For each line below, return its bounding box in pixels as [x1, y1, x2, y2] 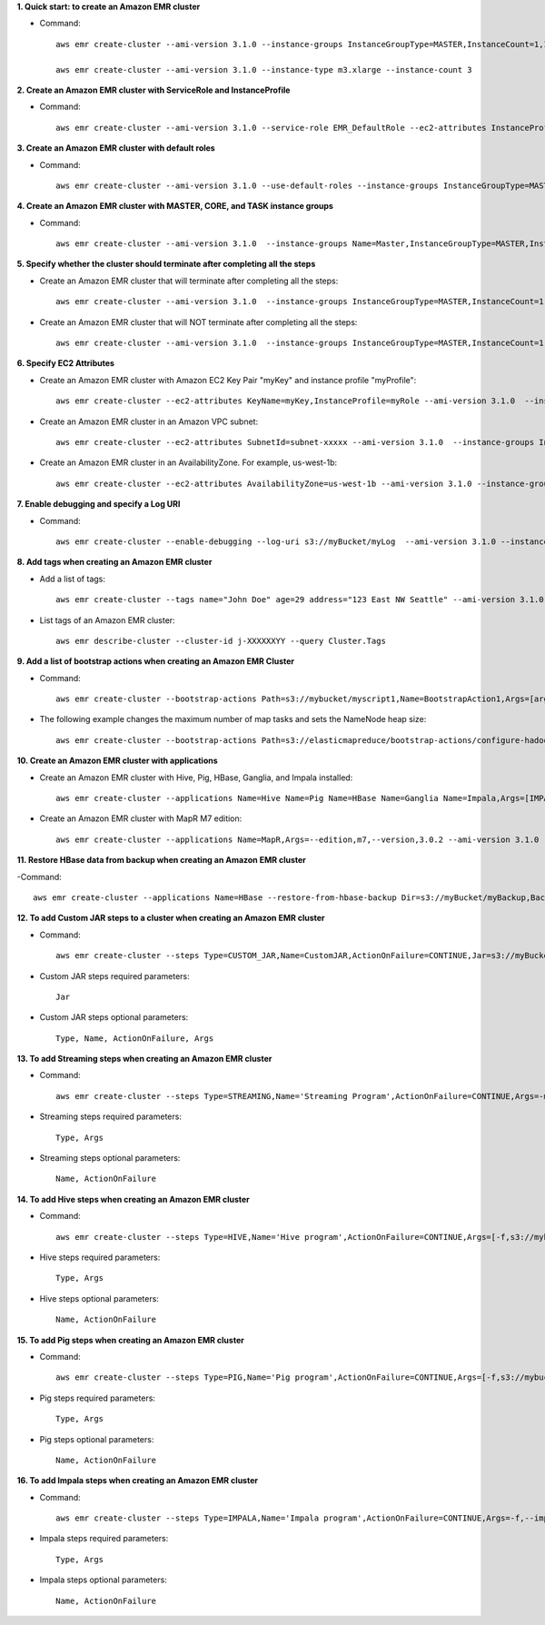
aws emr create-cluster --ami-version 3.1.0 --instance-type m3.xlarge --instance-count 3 [55, 64, 472, 74]
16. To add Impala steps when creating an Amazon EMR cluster [16, 1475, 259, 1486]
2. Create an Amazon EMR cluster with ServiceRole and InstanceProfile [16, 84, 291, 95]
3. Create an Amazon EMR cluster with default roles [16, 143, 215, 154]
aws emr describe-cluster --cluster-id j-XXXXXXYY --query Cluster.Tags [55, 636, 386, 646]
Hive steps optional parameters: [39, 1293, 159, 1303]
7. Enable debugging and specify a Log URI [16, 499, 181, 510]
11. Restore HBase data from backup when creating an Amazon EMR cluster [16, 855, 306, 866]
